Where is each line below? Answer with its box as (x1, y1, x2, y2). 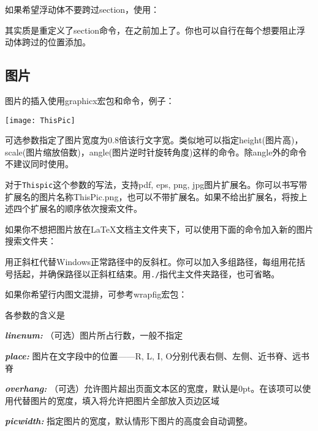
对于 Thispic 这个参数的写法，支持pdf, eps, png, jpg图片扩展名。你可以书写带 (5, 178, 308, 191)
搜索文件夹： (5, 234, 56, 247)
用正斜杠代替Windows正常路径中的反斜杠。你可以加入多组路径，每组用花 (5, 255, 297, 268)
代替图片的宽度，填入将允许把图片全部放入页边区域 (13, 394, 219, 407)
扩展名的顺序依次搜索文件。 (30, 202, 142, 215)
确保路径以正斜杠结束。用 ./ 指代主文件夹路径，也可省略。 (47, 267, 280, 280)
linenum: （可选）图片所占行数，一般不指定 (5, 329, 183, 342)
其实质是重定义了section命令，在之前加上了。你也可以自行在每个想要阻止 (5, 23, 297, 36)
